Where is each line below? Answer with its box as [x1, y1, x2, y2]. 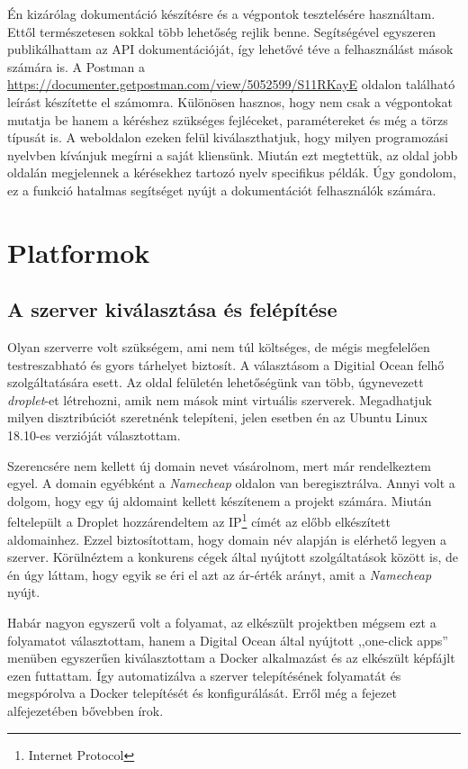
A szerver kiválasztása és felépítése [7, 295, 337, 323]
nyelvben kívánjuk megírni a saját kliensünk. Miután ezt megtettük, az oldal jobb [7, 145, 458, 164]
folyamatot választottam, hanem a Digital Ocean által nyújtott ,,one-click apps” [7, 630, 448, 649]
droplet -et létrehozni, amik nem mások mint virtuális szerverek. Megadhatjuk [7, 390, 432, 409]
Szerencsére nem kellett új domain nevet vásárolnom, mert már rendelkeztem [7, 456, 431, 475]
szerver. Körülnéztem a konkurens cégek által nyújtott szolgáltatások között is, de [7, 547, 459, 566]
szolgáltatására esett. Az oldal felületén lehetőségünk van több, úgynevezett [7, 373, 424, 392]
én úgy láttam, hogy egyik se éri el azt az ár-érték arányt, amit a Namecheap [7, 565, 432, 584]
